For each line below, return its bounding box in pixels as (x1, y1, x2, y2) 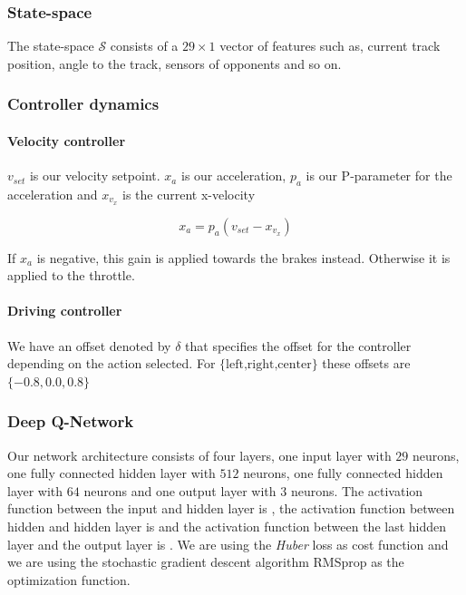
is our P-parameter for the (306, 166, 452, 185)
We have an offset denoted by (7, 336, 171, 355)
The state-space (7, 36, 94, 55)
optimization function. (7, 570, 131, 589)
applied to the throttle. (7, 266, 135, 285)
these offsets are (322, 354, 411, 373)
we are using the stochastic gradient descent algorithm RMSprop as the (7, 552, 404, 571)
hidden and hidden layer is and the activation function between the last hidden (7, 517, 447, 536)
